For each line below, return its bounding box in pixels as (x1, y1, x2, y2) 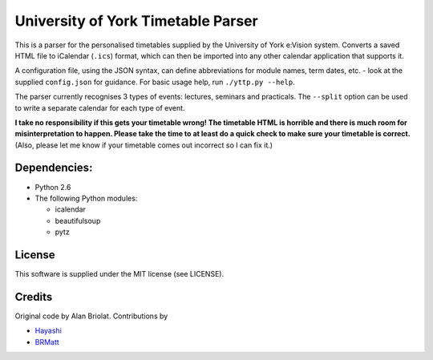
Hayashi (34, 326, 62, 336)
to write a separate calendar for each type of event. (14, 103, 185, 112)
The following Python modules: (34, 193, 138, 203)
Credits (14, 289, 53, 304)
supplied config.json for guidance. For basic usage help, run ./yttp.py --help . (14, 77, 296, 87)
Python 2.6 (34, 182, 71, 192)
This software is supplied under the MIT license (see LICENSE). (14, 269, 225, 279)
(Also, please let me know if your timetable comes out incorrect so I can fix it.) (14, 140, 273, 150)
